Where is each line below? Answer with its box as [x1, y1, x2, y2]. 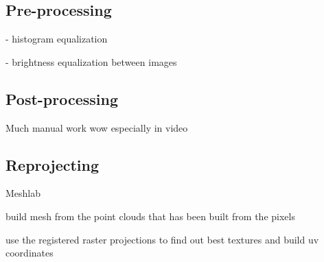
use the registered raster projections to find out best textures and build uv [5, 232, 319, 246]
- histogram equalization [5, 32, 108, 46]
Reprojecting [5, 154, 100, 175]
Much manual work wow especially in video [5, 120, 188, 134]
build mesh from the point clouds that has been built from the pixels [5, 209, 295, 223]
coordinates [5, 246, 54, 260]
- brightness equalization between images [5, 54, 177, 69]
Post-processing [5, 88, 119, 109]
